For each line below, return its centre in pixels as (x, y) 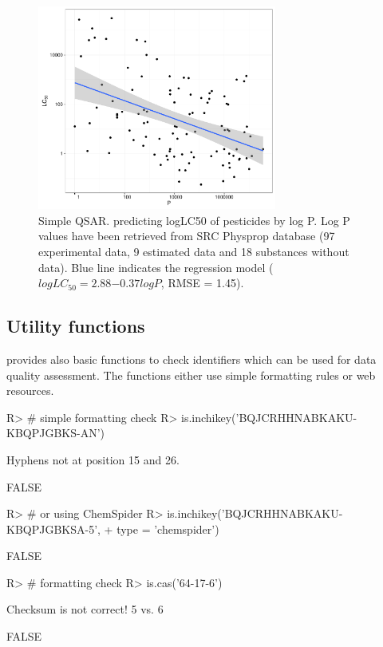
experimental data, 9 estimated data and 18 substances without (194, 251)
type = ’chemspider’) (168, 529)
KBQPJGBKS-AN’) (56, 433)
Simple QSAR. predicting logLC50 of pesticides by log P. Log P (194, 220)
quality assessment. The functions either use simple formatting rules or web (191, 375)
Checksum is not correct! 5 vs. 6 (85, 609)
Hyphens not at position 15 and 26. (93, 459)
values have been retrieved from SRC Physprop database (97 (187, 236)
